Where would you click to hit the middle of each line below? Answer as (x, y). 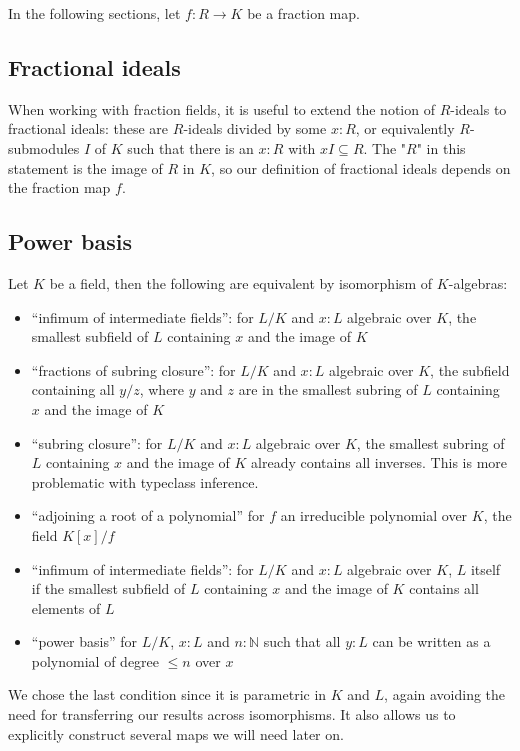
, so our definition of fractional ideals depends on (361, 167)
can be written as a (431, 641)
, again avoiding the (445, 694)
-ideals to (478, 108)
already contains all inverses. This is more (379, 462)
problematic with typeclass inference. (145, 481)
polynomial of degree (95, 660)
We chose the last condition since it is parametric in (167, 694)
